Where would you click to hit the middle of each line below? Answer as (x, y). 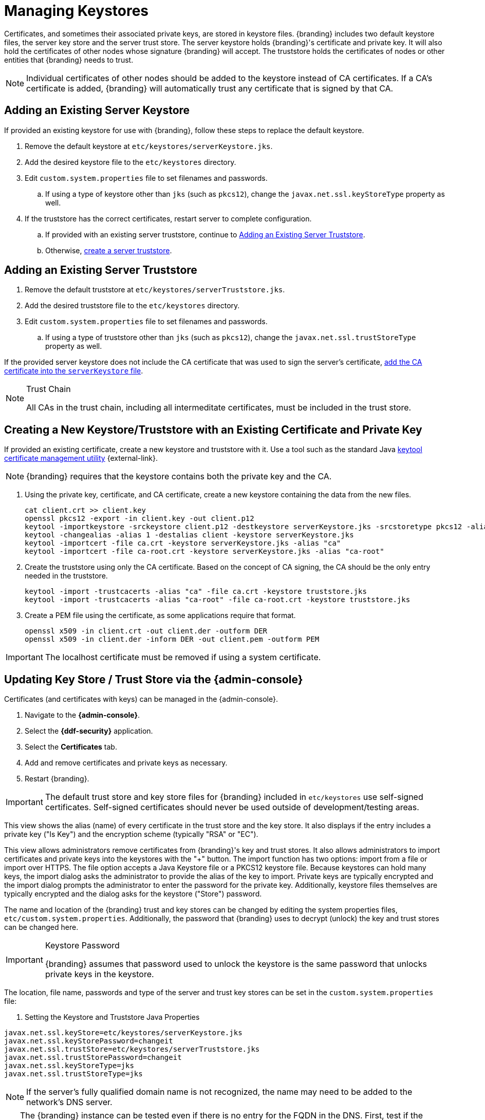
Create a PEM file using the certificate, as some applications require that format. (160, 615)
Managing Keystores (77, 11)
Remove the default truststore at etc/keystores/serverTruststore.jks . (155, 290)
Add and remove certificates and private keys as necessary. (126, 763)
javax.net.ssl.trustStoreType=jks (73, 1074)
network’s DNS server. (69, 1102)
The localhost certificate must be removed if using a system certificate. (183, 657)
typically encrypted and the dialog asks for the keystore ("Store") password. (133, 894)
